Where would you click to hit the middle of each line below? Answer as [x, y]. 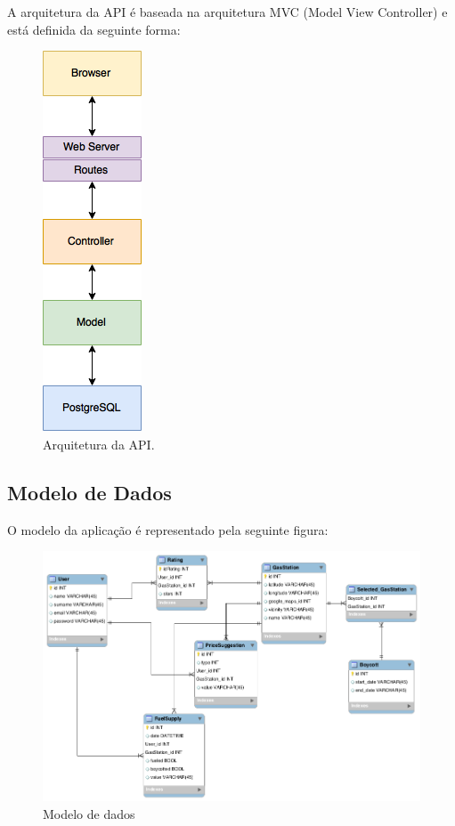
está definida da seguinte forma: [94, 29]
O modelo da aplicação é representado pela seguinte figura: [168, 529]
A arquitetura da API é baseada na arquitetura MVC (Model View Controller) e [227, 12]
